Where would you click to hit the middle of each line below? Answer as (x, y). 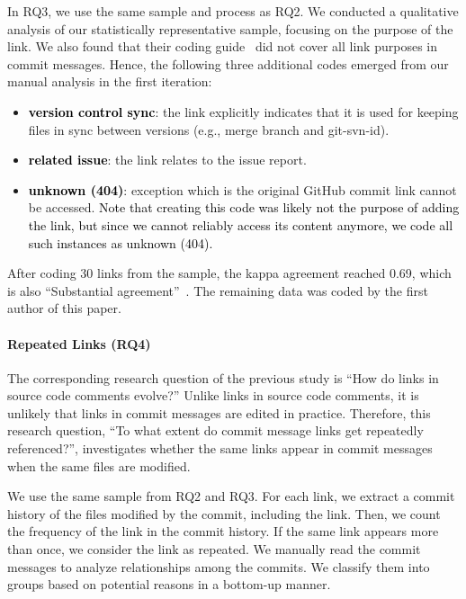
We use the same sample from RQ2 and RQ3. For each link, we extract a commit (231, 496)
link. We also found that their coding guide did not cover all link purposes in (222, 46)
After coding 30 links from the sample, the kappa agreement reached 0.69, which (229, 273)
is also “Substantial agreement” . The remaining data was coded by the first (218, 290)
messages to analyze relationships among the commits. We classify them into (219, 566)
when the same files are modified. (99, 465)
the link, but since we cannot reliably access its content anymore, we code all (241, 224)
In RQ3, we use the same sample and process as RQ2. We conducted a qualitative (233, 11)
